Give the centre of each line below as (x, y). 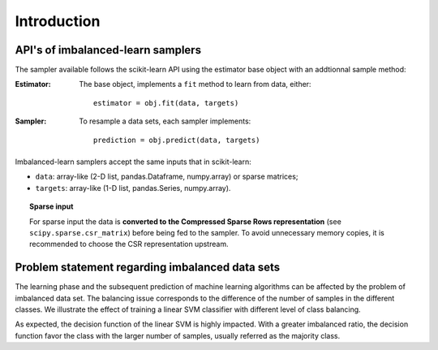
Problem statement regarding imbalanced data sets (148, 268)
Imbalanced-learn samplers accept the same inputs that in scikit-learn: (133, 162)
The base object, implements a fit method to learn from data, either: (195, 84)
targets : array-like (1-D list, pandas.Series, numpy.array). (133, 188)
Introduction (58, 21)
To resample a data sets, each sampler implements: (165, 121)
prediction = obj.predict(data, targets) (177, 140)
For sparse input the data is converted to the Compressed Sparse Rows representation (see (186, 221)
